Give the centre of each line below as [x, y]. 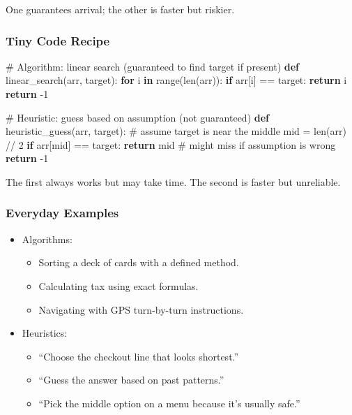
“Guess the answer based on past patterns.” [131, 380]
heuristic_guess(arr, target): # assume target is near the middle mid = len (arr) [176, 131]
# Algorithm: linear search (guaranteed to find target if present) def [153, 66]
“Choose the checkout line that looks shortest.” [139, 356]
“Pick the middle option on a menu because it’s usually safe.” [169, 403]
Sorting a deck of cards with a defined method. [139, 262]
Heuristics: [45, 333]
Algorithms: [47, 239]
